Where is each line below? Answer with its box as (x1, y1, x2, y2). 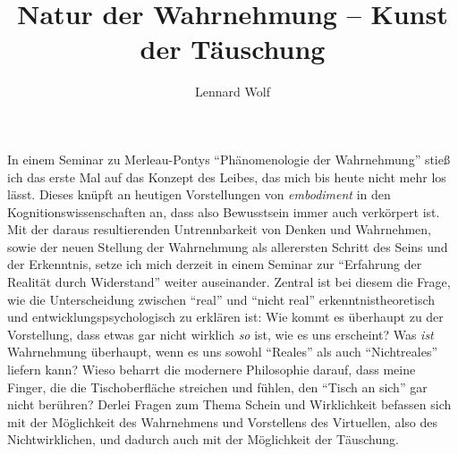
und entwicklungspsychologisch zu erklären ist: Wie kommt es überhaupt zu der (7, 307, 444, 326)
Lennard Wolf (195, 82, 270, 101)
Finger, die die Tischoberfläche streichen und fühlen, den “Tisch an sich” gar (7, 377, 428, 396)
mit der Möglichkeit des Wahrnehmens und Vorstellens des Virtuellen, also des (7, 412, 437, 431)
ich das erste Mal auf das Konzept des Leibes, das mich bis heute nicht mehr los (7, 167, 446, 186)
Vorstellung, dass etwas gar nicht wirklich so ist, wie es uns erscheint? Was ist (7, 324, 434, 343)
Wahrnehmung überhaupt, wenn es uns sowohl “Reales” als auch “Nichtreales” (7, 342, 438, 361)
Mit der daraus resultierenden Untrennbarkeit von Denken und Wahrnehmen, (7, 220, 431, 239)
